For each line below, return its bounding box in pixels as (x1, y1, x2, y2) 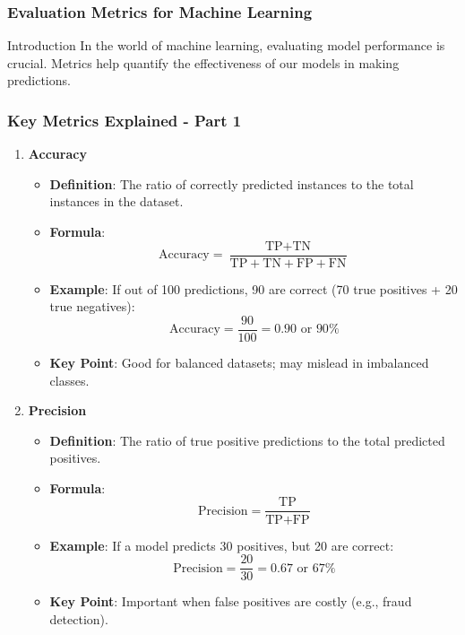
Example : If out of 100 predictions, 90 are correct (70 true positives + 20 (49, 279, 458, 298)
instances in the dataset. (49, 192, 184, 211)
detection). (49, 609, 108, 628)
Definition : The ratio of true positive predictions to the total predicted (49, 431, 445, 449)
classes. (49, 370, 90, 389)
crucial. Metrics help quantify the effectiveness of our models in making (7, 53, 400, 72)
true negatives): (49, 297, 135, 316)
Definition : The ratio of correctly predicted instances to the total (49, 174, 414, 193)
